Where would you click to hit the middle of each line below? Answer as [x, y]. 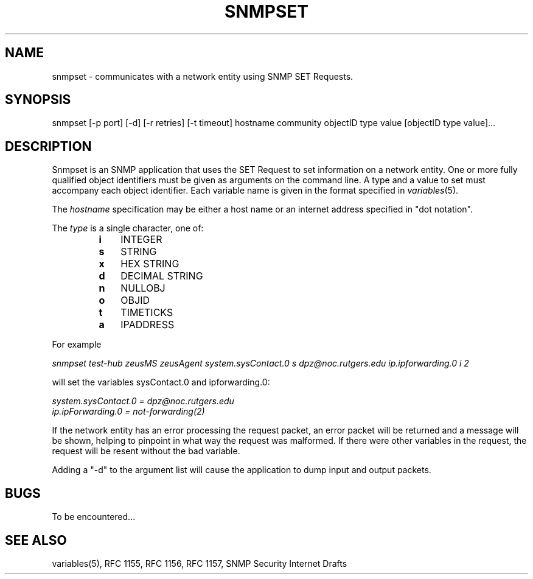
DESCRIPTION [48, 146]
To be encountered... [94, 517]
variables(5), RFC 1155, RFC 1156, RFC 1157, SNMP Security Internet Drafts [200, 563]
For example [77, 345]
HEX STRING [150, 264]
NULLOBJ [143, 288]
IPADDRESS [148, 325]
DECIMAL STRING [162, 276]
